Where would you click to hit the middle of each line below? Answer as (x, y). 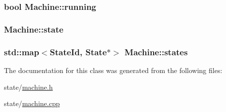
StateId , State (78, 52)
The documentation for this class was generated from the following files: (113, 70)
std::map (22, 52)
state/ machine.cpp (32, 103)
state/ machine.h (28, 87)
